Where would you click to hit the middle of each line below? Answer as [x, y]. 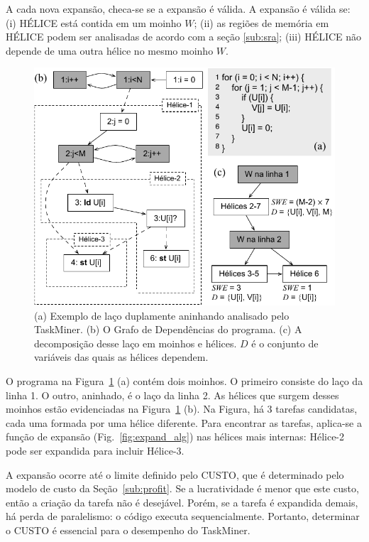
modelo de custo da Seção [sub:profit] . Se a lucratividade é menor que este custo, [182, 488]
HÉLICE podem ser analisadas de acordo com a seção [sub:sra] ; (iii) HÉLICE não [184, 37]
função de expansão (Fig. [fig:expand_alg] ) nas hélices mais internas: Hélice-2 [175, 437]
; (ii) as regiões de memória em [261, 22]
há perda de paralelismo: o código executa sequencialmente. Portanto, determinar [183, 516]
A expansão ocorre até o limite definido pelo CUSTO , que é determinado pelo [175, 474]
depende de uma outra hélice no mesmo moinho [110, 50]
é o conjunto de [285, 343]
